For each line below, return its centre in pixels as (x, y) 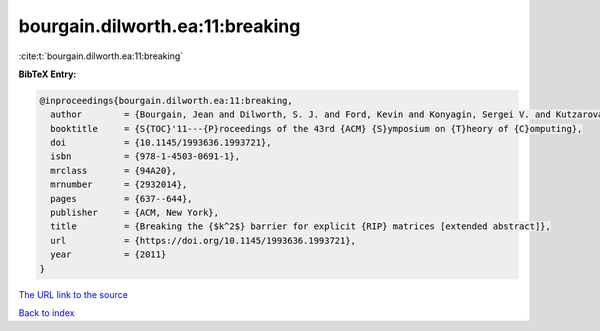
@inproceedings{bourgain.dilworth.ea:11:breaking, (166, 100)
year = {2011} (108, 254)
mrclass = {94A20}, (113, 170)
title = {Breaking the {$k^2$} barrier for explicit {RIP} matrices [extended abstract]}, (301, 226)
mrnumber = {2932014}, (119, 184)
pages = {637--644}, (122, 198)
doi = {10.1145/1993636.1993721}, (161, 143)
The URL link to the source (73, 294)
